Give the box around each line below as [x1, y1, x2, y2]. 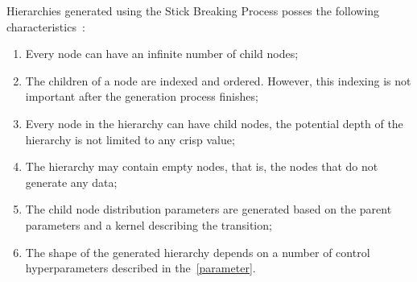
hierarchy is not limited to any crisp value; [25, 131, 235, 147]
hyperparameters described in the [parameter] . [25, 259, 256, 276]
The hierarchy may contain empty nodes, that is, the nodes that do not [25, 158, 378, 175]
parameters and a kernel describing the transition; [25, 216, 272, 233]
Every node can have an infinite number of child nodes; [25, 45, 299, 62]
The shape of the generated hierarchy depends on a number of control [25, 243, 370, 260]
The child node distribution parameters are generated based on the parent [25, 201, 392, 218]
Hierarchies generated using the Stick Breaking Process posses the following [6, 2, 380, 19]
